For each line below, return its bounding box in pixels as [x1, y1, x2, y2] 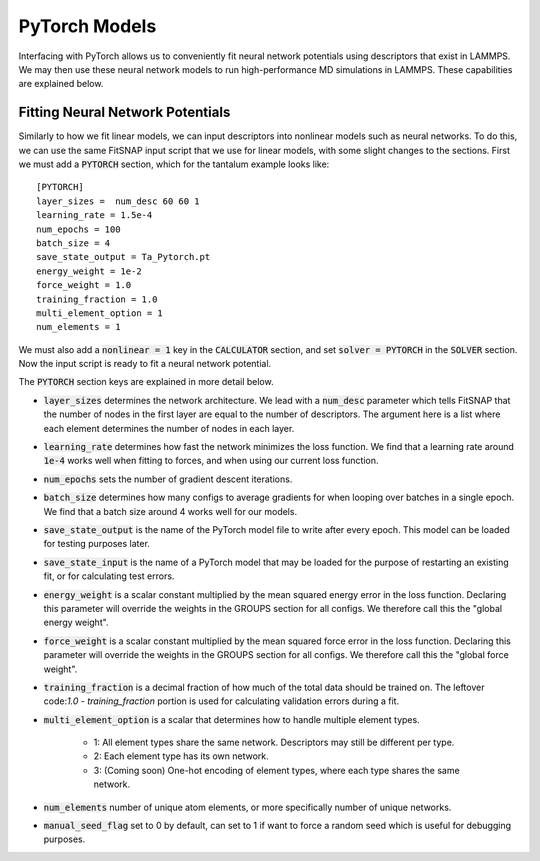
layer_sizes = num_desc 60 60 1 [36, 195, 200, 207]
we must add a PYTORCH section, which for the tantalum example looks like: [18, 158, 330, 170]
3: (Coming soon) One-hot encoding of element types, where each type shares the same [93, 764, 460, 776]
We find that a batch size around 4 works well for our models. [43, 505, 298, 517]
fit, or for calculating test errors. [43, 570, 175, 582]
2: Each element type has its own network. [93, 750, 269, 762]
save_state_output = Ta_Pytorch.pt [36, 251, 211, 263]
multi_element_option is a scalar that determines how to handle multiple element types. [43, 713, 420, 725]
